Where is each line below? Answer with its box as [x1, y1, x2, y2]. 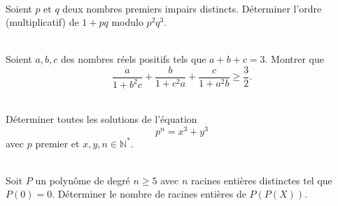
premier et [35, 135, 80, 150]
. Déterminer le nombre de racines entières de [52, 186, 246, 201]
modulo [111, 15, 143, 29]
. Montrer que [265, 52, 324, 66]
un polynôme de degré [35, 172, 130, 187]
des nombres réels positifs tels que [61, 52, 206, 66]
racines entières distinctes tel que [191, 172, 332, 187]
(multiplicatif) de [6, 15, 79, 29]
